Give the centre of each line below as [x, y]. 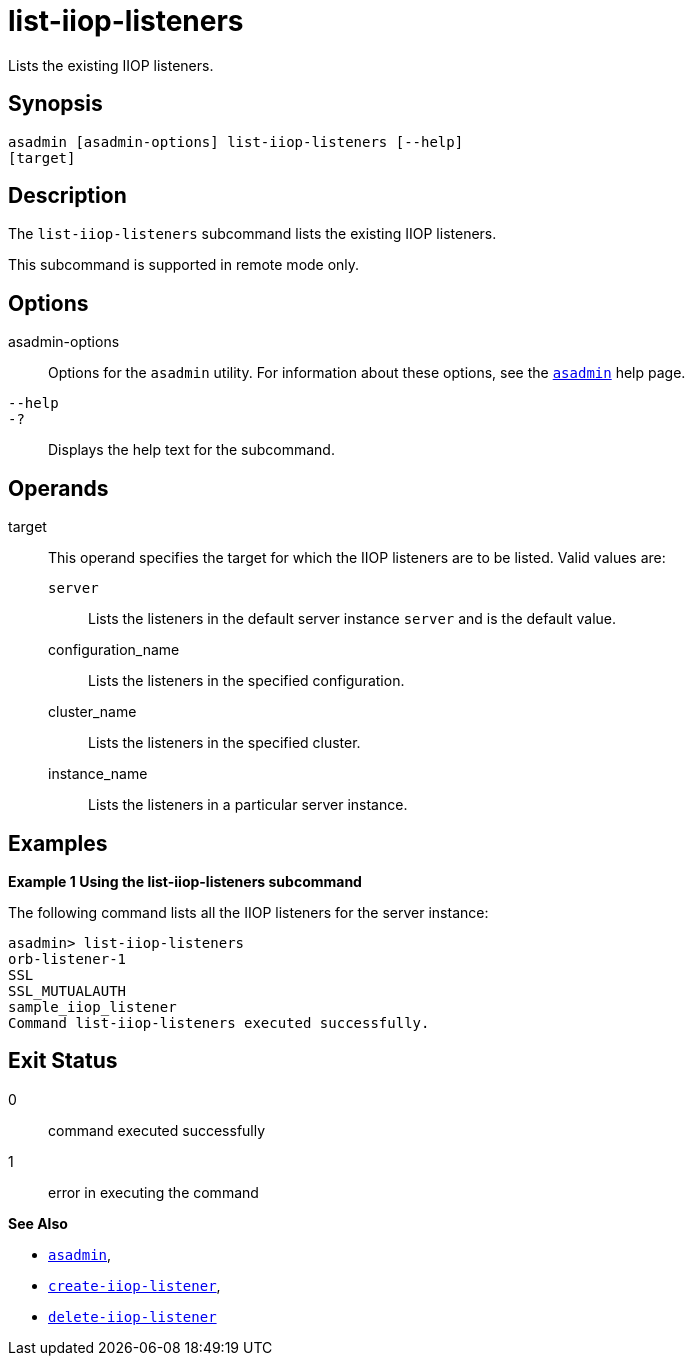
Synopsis [55, 104]
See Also [38, 1223]
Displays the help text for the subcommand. [191, 450]
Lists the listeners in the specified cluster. [224, 743]
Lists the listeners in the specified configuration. [246, 681]
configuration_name [114, 650]
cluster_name [92, 712]
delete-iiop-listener [132, 1316]
